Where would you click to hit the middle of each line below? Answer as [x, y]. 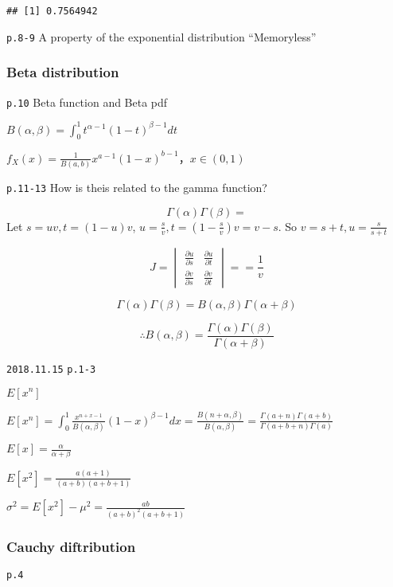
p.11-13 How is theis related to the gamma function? [137, 188]
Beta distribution [63, 72]
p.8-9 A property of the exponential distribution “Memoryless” [161, 36]
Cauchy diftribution [71, 546]
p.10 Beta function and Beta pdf [87, 102]
